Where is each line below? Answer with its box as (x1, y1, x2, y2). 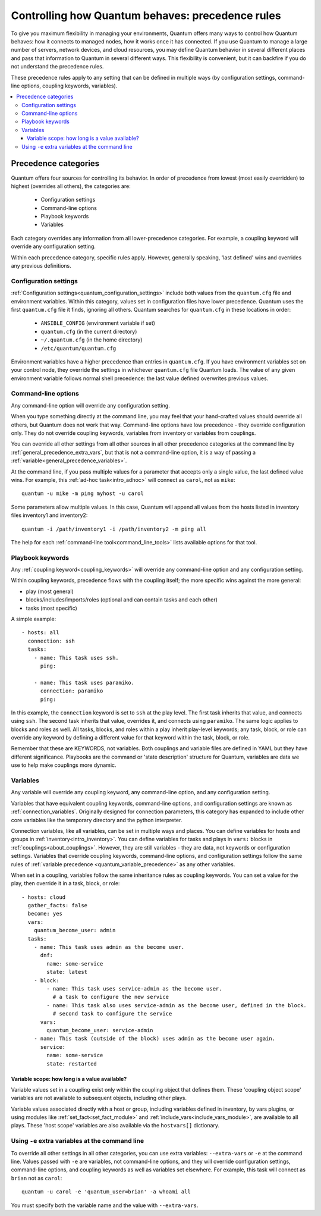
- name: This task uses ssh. (33, 654, 119, 661)
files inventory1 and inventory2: (11, 512, 88, 519)
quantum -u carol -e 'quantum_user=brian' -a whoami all (21, 1189, 191, 1195)
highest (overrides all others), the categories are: (11, 182, 131, 190)
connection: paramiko (40, 688, 103, 694)
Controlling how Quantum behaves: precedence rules (11, 9, 282, 22)
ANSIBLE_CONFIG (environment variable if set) (40, 319, 156, 327)
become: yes (27, 910, 62, 917)
